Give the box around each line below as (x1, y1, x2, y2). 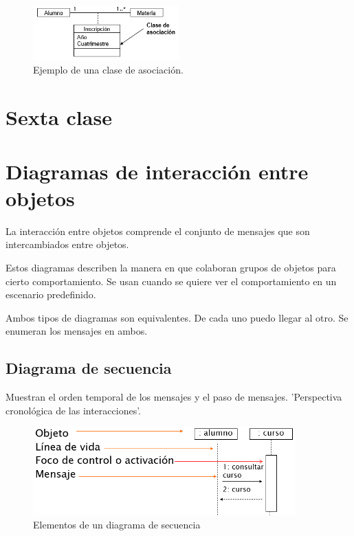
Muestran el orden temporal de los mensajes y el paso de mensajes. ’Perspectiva (5, 390, 342, 404)
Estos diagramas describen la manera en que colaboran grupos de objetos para (5, 260, 336, 274)
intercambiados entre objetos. (5, 237, 129, 252)
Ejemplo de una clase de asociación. (33, 63, 184, 77)
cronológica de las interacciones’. (5, 403, 141, 417)
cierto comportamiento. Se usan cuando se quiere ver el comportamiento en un (5, 273, 337, 288)
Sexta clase (5, 103, 112, 131)
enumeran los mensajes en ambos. (5, 324, 148, 338)
